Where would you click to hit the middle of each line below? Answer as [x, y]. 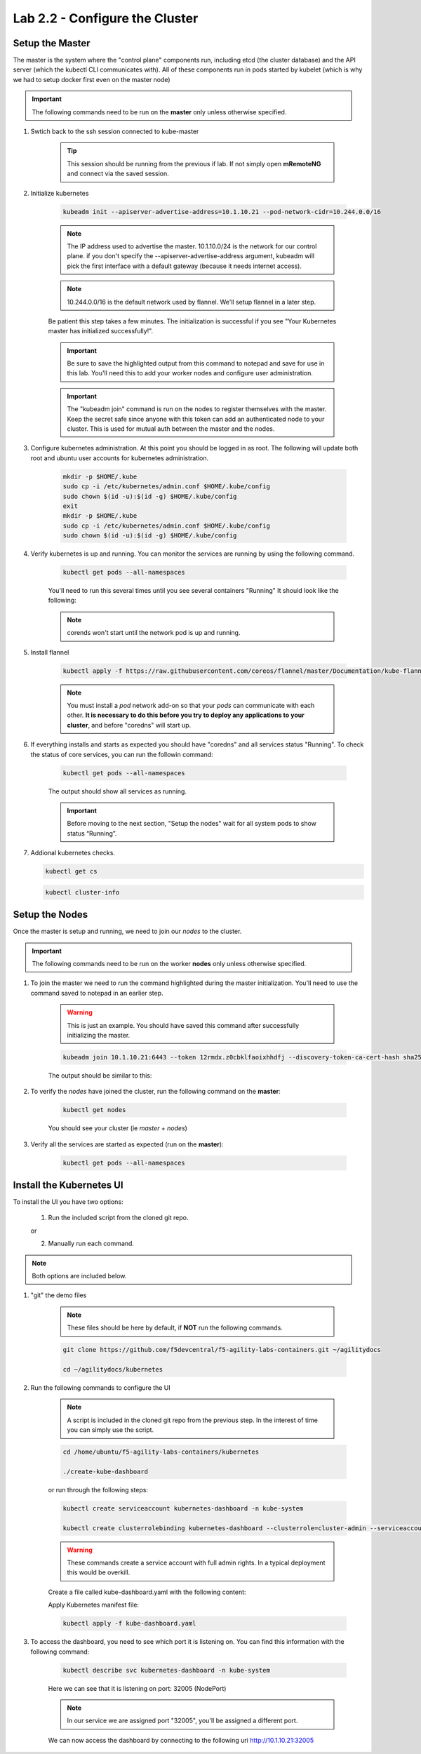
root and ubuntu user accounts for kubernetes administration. [120, 458]
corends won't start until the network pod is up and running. [154, 633]
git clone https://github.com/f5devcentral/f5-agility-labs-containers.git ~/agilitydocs [222, 1350]
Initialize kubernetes [60, 193]
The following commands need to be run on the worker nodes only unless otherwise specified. [169, 963]
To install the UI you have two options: [68, 1202]
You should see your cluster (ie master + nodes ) [118, 1128]
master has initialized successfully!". [101, 331]
